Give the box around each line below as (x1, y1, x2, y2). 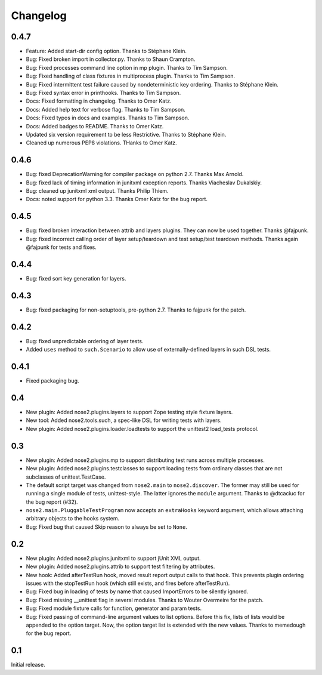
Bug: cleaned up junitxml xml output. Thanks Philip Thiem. (26, 187, 169, 195)
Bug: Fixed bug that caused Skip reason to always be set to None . (26, 523, 187, 531)
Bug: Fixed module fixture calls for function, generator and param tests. (26, 605, 202, 612)
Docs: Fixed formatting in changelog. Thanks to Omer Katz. (26, 97, 172, 104)
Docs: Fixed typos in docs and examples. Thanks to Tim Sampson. (26, 114, 190, 122)
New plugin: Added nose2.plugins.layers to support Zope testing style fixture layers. (26, 409, 233, 416)
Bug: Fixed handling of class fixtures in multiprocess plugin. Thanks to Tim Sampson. (26, 72, 236, 80)
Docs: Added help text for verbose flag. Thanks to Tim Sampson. (26, 106, 186, 113)
